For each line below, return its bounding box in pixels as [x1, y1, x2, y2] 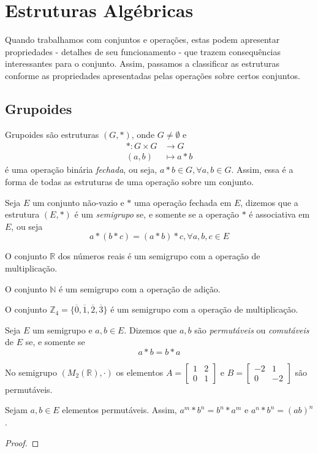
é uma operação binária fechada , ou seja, [5, 163, 157, 176]
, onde [131, 128, 155, 140]
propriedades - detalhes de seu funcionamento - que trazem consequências [5, 45, 281, 58]
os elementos [116, 365, 164, 378]
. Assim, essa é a [231, 163, 293, 176]
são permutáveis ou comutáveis [194, 323, 309, 336]
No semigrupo [5, 365, 57, 378]
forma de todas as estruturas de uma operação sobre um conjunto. [5, 175, 254, 188]
